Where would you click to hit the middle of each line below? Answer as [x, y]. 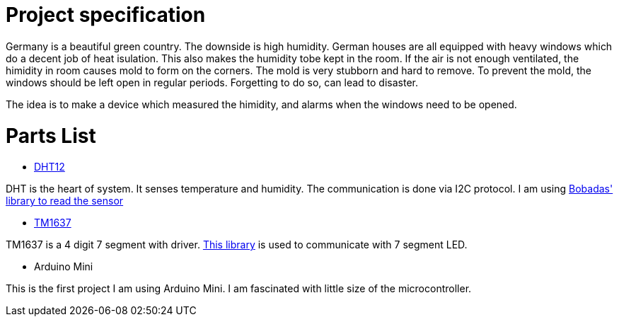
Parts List [51, 136]
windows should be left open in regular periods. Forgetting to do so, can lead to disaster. [212, 82]
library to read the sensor [65, 201]
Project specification [106, 15]
